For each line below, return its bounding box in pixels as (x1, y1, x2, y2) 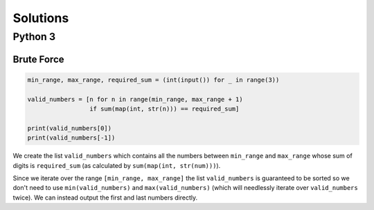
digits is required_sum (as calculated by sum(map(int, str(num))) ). (12, 161, 221, 169)
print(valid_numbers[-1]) (27, 134, 116, 142)
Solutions (12, 10, 69, 26)
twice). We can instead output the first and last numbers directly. (12, 193, 198, 202)
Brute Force (12, 53, 64, 65)
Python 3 (12, 30, 55, 43)
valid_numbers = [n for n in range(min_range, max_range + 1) (27, 95, 243, 103)
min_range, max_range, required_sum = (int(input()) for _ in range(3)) (27, 76, 280, 84)
